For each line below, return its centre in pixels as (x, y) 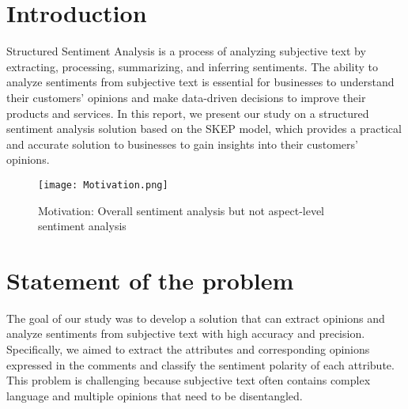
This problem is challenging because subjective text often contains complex (189, 380)
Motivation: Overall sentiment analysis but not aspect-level (181, 210)
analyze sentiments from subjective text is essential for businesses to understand (200, 82)
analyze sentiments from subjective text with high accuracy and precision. (186, 333)
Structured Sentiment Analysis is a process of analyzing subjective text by (186, 51)
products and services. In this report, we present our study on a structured (188, 113)
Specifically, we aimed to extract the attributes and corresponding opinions (188, 349)
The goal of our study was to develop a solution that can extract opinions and (196, 318)
